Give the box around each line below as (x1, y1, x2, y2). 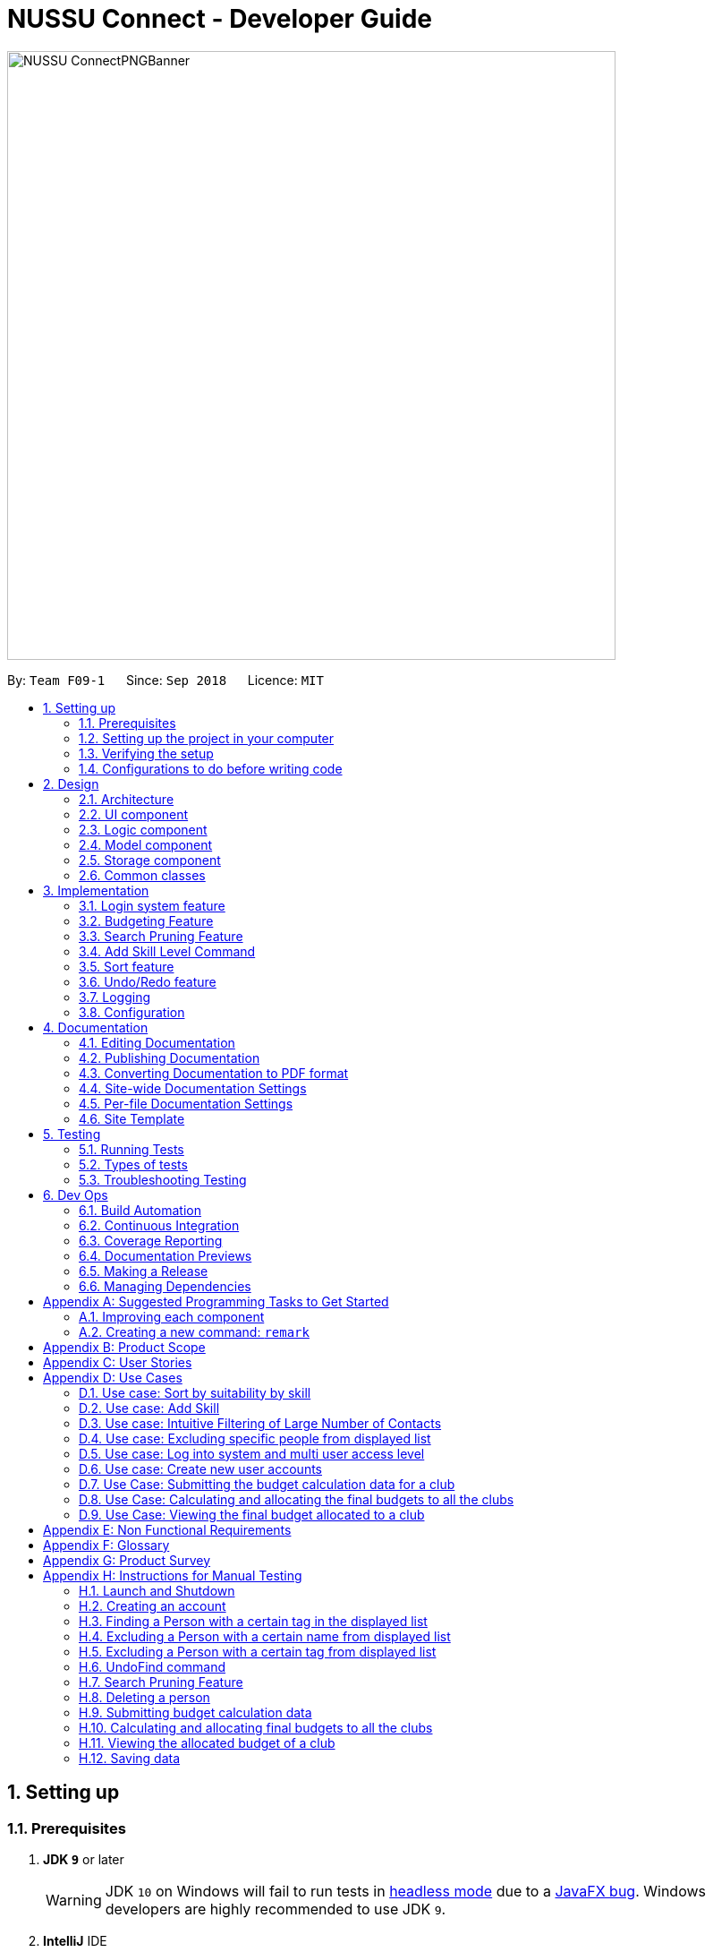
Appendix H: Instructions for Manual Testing (43, 1567, 302, 1583)
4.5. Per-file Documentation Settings (79, 1095, 293, 1111)
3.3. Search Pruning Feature (79, 928, 243, 944)
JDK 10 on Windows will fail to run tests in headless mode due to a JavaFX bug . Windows (105, 1881, 706, 1900)
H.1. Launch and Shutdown (79, 1582, 235, 1598)
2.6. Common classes (79, 867, 206, 883)
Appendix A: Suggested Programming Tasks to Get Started (43, 1293, 389, 1309)
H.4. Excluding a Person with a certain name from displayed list (79, 1628, 451, 1644)
